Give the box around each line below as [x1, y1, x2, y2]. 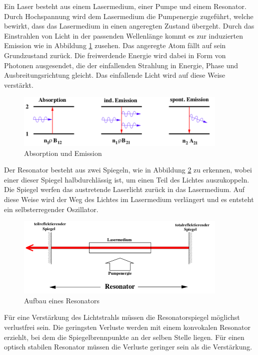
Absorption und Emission [24, 147, 102, 158]
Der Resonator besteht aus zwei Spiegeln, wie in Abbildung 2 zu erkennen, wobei [4, 164, 252, 175]
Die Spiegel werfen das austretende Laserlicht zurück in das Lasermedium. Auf [4, 184, 245, 195]
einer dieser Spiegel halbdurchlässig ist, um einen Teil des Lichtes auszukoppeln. [4, 174, 249, 185]
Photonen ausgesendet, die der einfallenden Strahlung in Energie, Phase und [4, 60, 238, 70]
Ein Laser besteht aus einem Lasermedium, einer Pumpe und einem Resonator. [4, 1, 246, 11]
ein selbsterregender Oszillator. [4, 204, 98, 214]
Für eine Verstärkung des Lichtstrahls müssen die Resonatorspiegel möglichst [4, 312, 240, 322]
